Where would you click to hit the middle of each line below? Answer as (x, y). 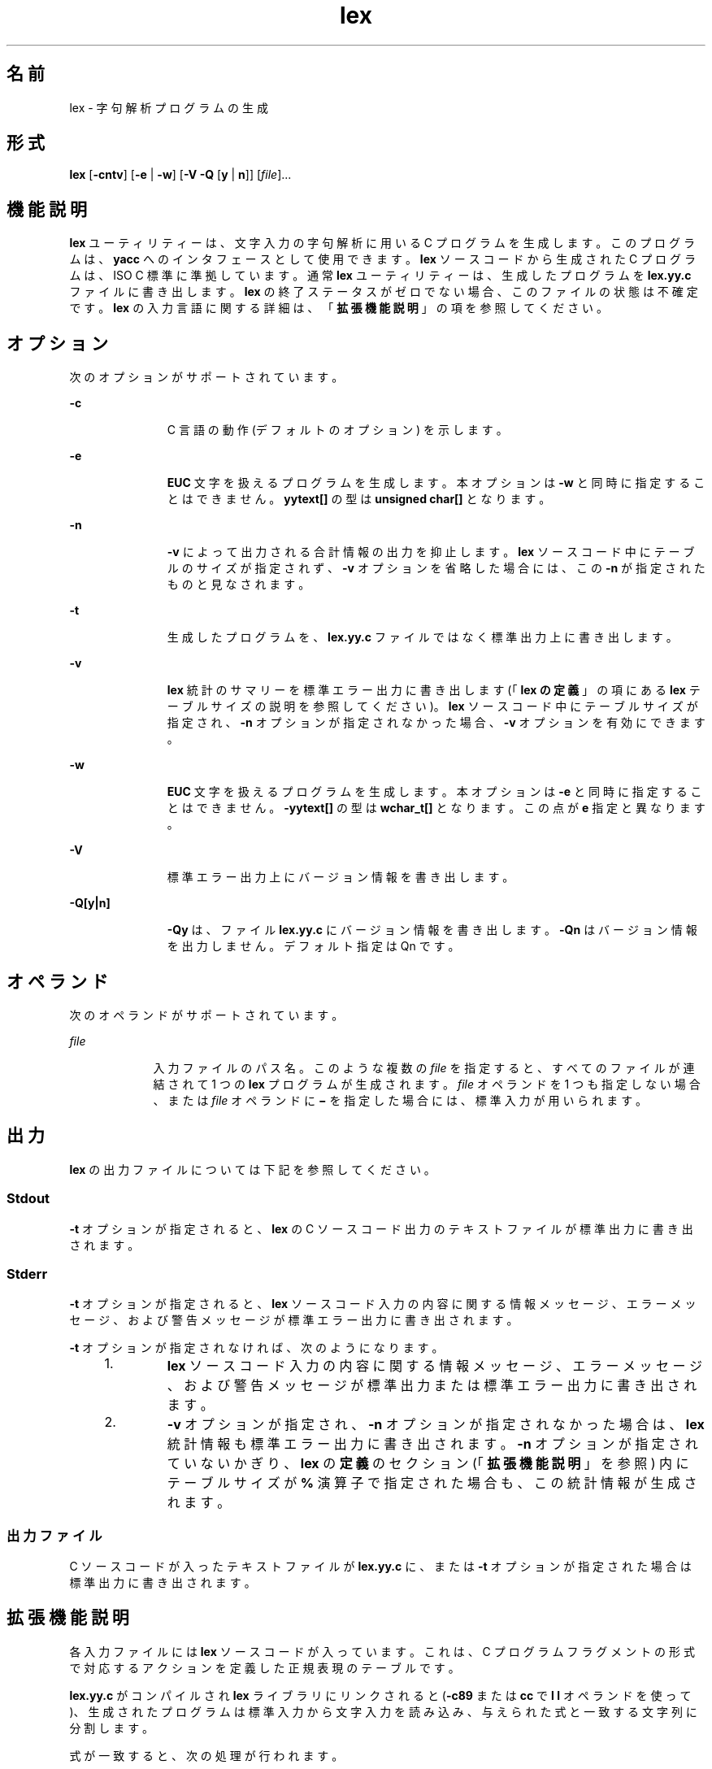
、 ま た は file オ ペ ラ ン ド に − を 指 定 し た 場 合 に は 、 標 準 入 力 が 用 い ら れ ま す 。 (400, 1100)
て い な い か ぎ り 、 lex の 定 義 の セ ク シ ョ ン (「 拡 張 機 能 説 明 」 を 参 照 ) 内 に (428, 1464)
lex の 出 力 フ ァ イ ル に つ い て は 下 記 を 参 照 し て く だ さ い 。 (252, 1169)
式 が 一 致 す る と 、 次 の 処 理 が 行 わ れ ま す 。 (206, 1755)
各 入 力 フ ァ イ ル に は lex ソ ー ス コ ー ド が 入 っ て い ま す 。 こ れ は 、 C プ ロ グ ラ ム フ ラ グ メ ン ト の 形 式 (382, 1651)
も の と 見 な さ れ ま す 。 (239, 585)
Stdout (28, 1199)
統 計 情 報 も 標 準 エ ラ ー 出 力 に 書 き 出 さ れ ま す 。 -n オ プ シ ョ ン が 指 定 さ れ (432, 1444)
